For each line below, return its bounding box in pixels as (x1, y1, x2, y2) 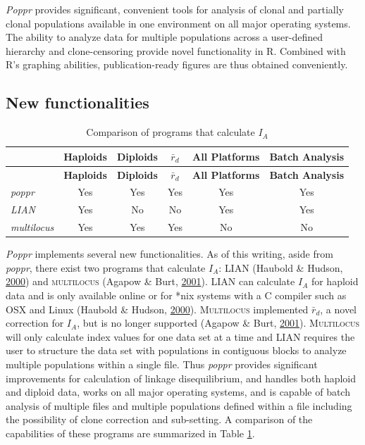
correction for (6, 315, 64, 330)
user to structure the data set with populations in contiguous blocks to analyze (6, 343, 347, 358)
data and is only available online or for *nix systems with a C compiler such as (6, 288, 347, 303)
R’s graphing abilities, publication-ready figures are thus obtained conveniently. (6, 57, 348, 72)
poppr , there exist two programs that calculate (6, 260, 206, 275)
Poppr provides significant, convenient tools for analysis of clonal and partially (6, 2, 344, 16)
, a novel (320, 301, 357, 316)
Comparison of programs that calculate (86, 125, 255, 139)
